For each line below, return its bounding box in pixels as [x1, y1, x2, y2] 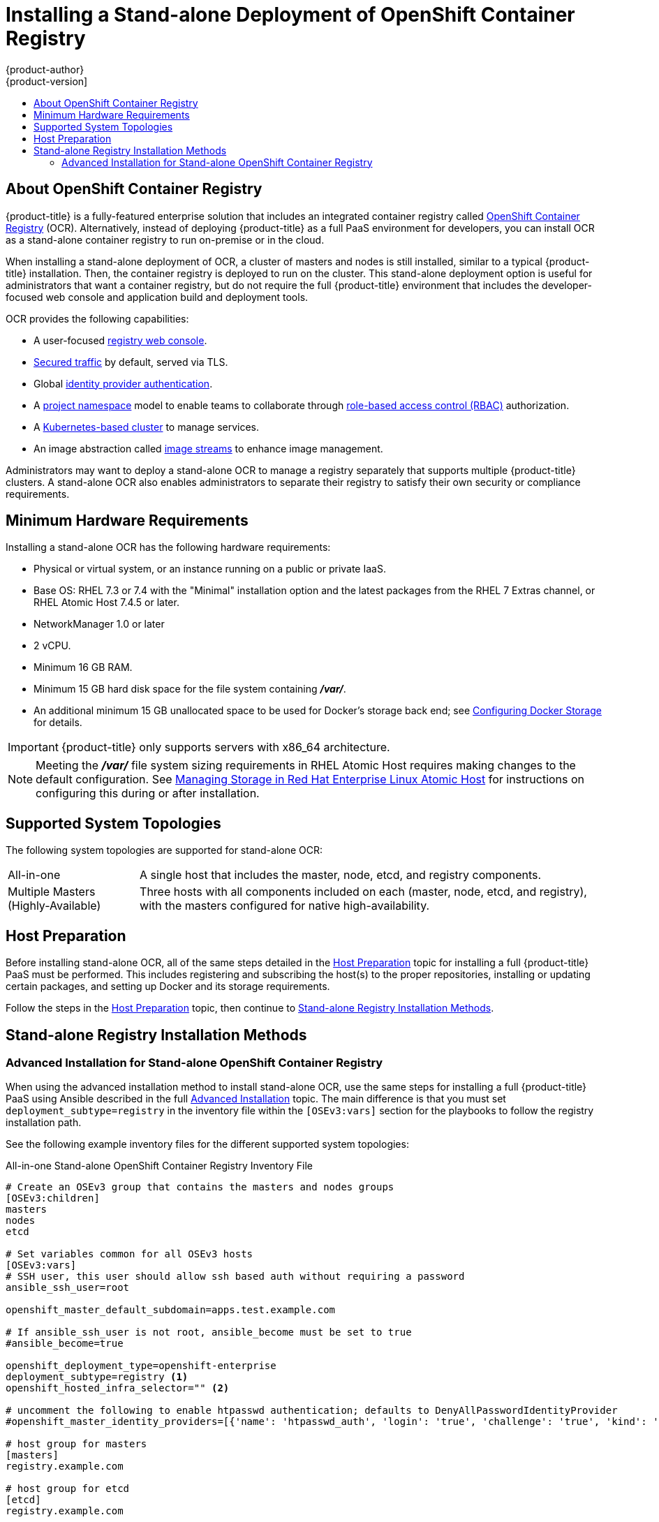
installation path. [6, 1116, 82, 1129]
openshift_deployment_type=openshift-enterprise [6, 1360, 276, 1372]
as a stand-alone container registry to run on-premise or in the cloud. [6, 233, 325, 246]
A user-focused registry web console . [34, 334, 207, 346]
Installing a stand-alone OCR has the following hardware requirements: [6, 541, 331, 554]
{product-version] [6, 75, 88, 87]
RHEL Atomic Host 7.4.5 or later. [34, 596, 179, 609]
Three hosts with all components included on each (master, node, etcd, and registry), [140, 885, 587, 899]
